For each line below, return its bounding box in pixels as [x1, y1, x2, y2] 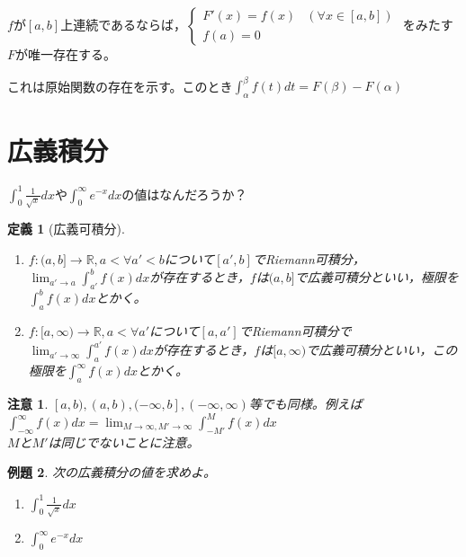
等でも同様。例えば [248, 393, 363, 412]
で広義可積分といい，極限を [294, 268, 459, 287]
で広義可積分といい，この [306, 340, 458, 359]
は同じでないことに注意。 [48, 432, 200, 451]
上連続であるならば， [60, 15, 187, 33]
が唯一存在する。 [15, 45, 117, 63]
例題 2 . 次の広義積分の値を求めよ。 [7, 463, 216, 482]
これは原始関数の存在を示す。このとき [7, 76, 233, 95]
